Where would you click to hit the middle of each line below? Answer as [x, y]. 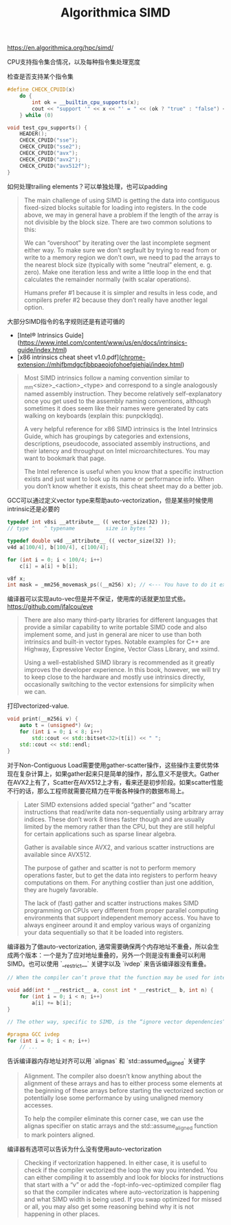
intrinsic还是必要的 [34, 509]
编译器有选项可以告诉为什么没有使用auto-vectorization [85, 1149]
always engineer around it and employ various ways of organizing [117, 925]
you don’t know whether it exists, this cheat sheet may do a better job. [123, 486]
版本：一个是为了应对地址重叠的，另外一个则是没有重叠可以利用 [115, 955]
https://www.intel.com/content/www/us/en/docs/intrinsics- [103, 343]
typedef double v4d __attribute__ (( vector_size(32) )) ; [92, 541]
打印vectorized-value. [38, 706]
